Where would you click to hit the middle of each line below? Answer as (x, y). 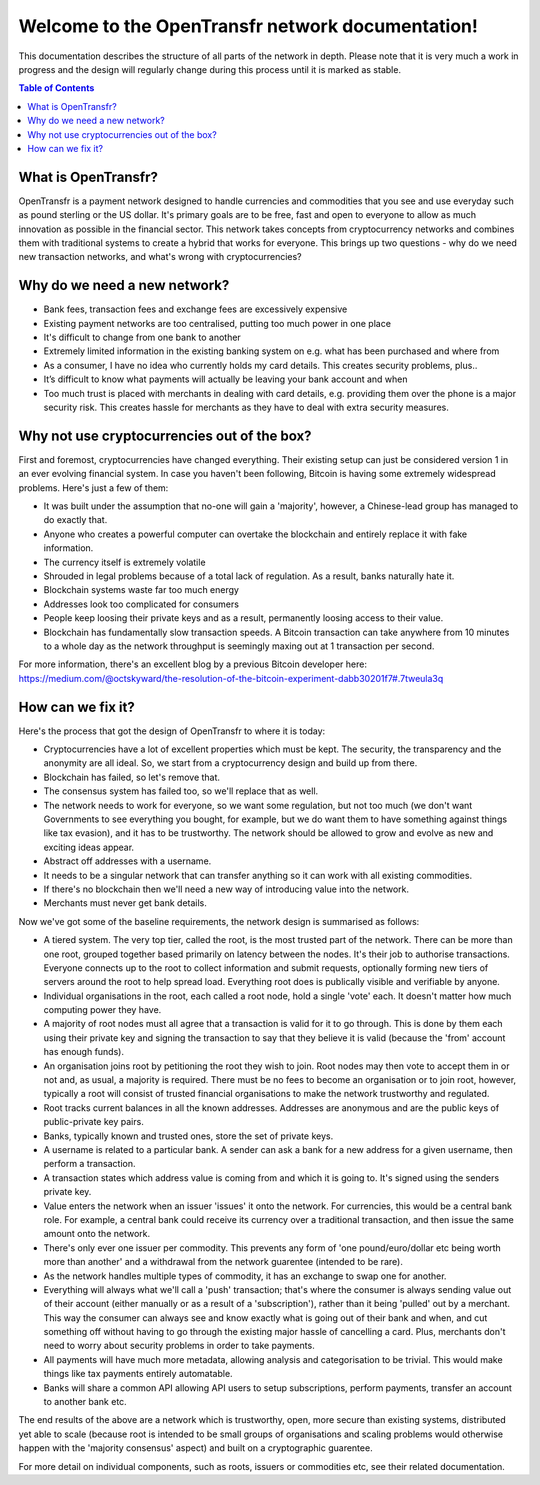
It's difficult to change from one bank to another (142, 337)
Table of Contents (56, 88)
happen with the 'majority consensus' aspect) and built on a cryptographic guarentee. (196, 1448)
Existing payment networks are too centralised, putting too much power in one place (217, 323)
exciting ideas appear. (89, 847)
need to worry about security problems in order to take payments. (179, 1346)
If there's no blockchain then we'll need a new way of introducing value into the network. (226, 889)
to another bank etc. (85, 1402)
